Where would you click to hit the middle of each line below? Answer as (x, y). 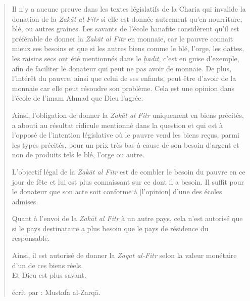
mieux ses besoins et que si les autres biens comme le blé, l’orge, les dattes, (128, 48)
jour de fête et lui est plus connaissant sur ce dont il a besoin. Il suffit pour (128, 181)
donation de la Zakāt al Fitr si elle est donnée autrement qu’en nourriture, (127, 18)
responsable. (31, 238)
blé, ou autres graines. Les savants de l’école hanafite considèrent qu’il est (126, 29)
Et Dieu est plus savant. (49, 275)
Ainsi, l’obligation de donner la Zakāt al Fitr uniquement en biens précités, (128, 115)
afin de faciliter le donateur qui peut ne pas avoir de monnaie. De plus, (121, 68)
